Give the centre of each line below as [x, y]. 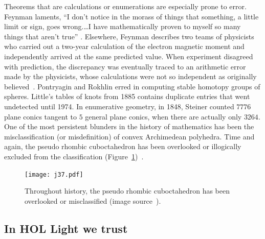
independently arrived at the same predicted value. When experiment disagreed [129, 56]
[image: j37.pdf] [54, 174]
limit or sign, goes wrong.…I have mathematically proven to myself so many [123, 26]
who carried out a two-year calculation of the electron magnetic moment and [124, 46]
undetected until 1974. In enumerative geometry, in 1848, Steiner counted [119, 106]
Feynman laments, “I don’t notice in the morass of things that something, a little [131, 16]
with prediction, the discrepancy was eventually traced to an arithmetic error [125, 66]
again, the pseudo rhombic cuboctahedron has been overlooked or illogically [123, 146]
